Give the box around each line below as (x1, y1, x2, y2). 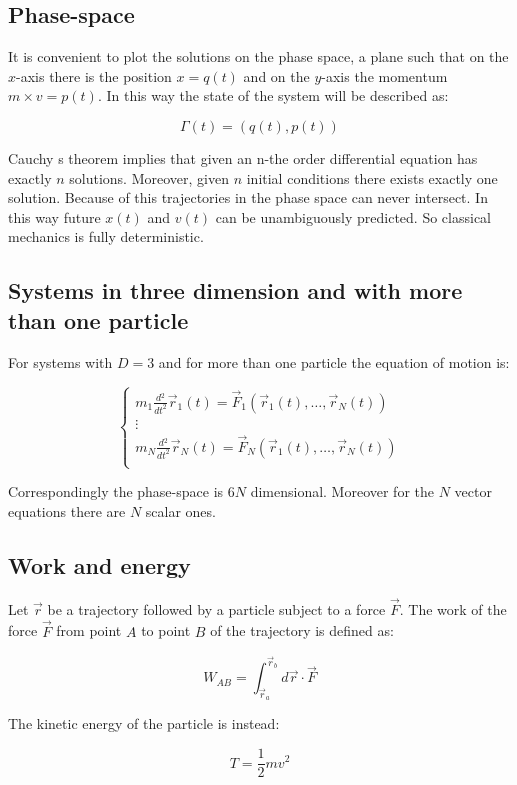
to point (141, 620, 191, 641)
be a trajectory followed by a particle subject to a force (47, 598, 386, 619)
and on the (243, 65, 310, 86)
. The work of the (399, 598, 507, 619)
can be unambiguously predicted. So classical (215, 206, 492, 227)
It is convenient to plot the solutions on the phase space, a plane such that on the (8, 46, 509, 67)
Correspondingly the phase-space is (8, 481, 224, 502)
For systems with (8, 351, 113, 372)
